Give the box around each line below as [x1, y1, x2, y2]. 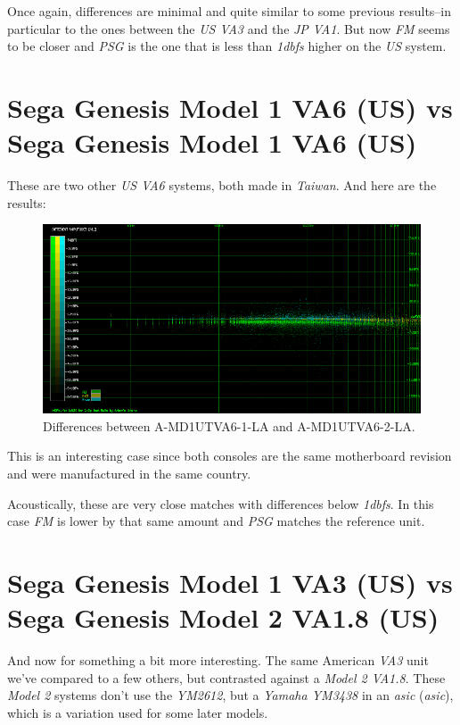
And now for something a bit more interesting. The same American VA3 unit [7, 651, 429, 670]
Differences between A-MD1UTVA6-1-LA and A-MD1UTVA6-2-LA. [43, 416, 415, 435]
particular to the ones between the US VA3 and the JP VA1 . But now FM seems [7, 19, 450, 37]
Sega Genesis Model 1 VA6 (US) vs [7, 88, 453, 125]
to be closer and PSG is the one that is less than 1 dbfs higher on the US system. [7, 37, 447, 55]
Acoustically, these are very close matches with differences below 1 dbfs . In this [7, 494, 434, 512]
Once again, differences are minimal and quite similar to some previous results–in [7, 2, 452, 20]
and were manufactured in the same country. [7, 464, 251, 483]
